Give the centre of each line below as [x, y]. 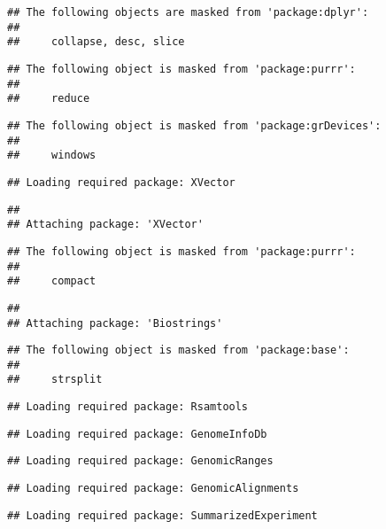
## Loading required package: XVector [121, 182]
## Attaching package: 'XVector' [105, 225]
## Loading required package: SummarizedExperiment [162, 515]
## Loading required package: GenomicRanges [140, 461]
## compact [52, 281]
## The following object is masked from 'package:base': [178, 350]
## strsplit [55, 380]
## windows [52, 156]
